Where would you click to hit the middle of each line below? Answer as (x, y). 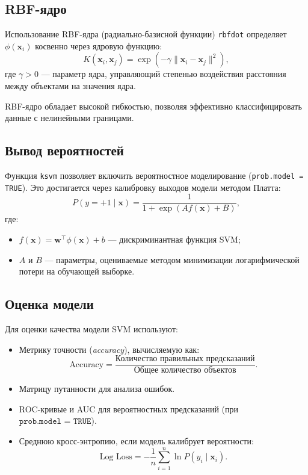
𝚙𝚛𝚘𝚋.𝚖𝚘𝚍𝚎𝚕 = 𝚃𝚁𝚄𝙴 (55, 422)
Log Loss (116, 457)
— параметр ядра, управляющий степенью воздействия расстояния (164, 74)
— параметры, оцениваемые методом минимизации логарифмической (172, 259)
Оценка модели (49, 304)
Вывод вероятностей (64, 150)
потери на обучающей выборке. (77, 271)
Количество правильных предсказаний (185, 359)
